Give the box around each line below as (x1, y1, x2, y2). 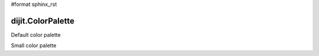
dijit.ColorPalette (11, 16, 75, 26)
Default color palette (11, 31, 61, 38)
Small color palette (11, 42, 57, 49)
